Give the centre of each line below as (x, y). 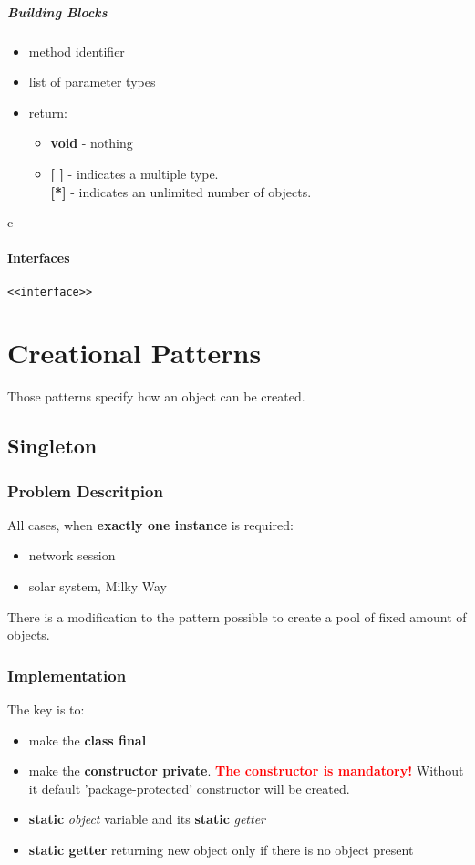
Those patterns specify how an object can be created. (156, 396)
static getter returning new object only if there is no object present (221, 850)
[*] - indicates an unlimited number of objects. (181, 191)
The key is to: (46, 709)
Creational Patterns (134, 353)
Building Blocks (57, 11)
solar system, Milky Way (98, 586)
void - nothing (92, 143)
